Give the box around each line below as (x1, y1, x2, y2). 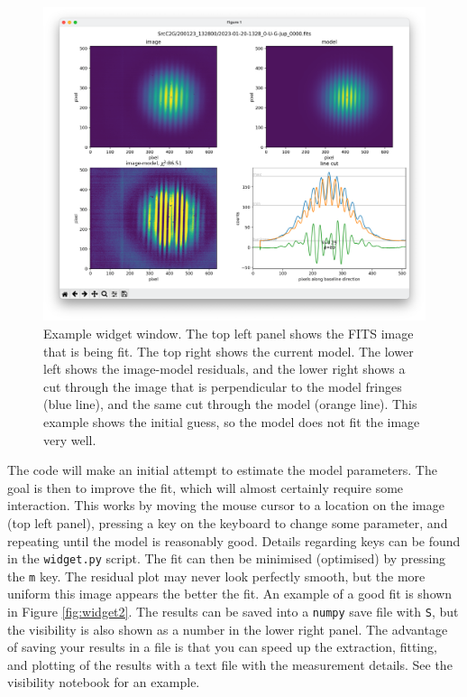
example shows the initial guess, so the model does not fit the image (43, 412, 420, 431)
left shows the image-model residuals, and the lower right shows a (43, 359, 406, 378)
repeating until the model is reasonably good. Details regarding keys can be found (7, 531, 461, 550)
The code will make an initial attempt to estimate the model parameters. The (7, 460, 437, 479)
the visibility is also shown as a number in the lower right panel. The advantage (7, 619, 448, 638)
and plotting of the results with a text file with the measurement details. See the (7, 655, 453, 674)
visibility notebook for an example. (7, 673, 200, 692)
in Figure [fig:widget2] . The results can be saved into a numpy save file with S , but (7, 602, 459, 621)
